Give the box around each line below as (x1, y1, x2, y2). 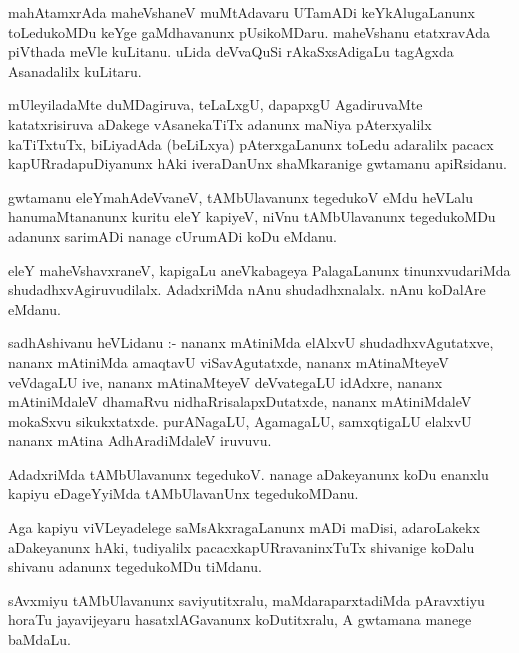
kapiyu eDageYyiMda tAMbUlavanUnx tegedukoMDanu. (8, 483, 359, 504)
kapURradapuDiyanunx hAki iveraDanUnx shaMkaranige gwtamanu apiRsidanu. (8, 153, 507, 174)
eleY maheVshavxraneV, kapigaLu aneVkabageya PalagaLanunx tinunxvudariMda (8, 259, 511, 280)
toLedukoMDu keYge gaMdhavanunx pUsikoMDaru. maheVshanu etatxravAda (8, 21, 490, 42)
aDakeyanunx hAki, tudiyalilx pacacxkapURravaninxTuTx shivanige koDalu (8, 536, 475, 557)
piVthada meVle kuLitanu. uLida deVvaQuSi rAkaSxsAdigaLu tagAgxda (8, 41, 454, 62)
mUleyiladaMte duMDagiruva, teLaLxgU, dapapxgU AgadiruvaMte (8, 94, 423, 115)
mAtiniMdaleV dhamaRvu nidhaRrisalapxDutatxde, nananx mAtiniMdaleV (8, 391, 472, 412)
